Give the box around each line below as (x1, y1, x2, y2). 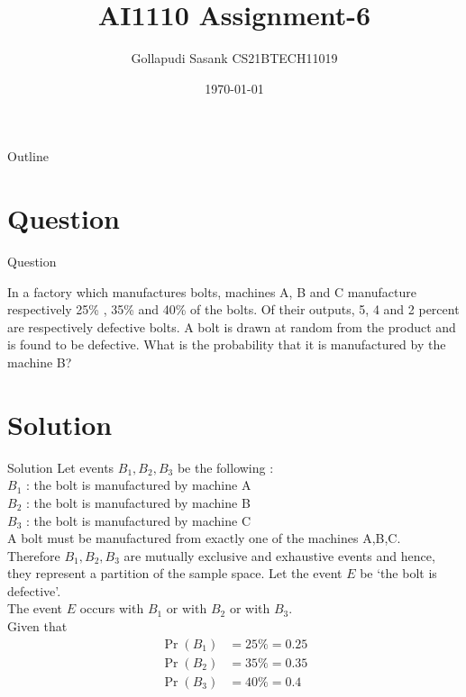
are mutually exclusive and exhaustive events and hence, (123, 546, 435, 565)
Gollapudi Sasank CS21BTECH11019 (131, 49, 338, 68)
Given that (7, 617, 68, 636)
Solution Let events (7, 457, 114, 476)
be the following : (177, 457, 274, 476)
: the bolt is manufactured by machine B (25, 493, 251, 511)
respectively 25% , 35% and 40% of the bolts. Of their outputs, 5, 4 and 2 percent (7, 300, 460, 319)
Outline (7, 147, 49, 166)
